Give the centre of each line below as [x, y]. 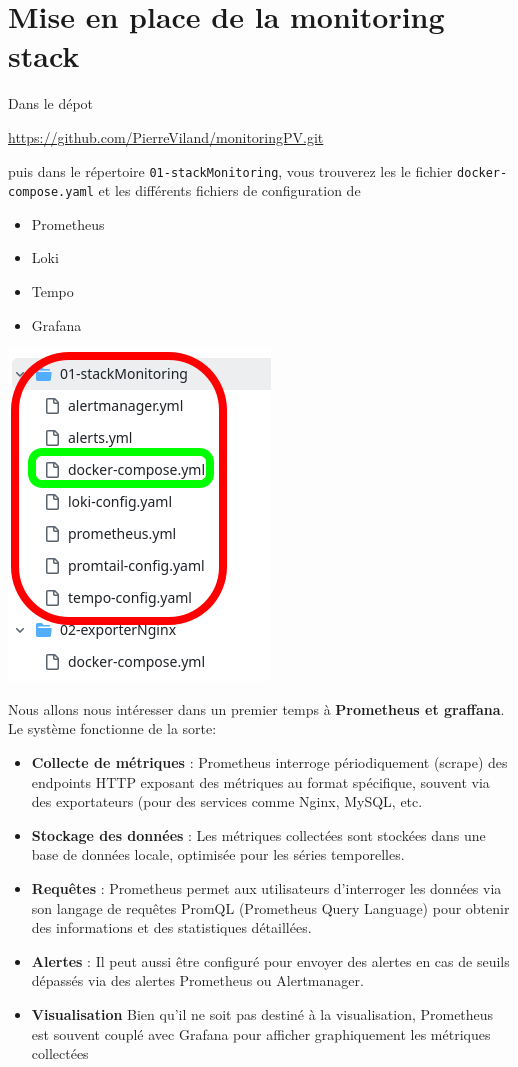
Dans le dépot [51, 103]
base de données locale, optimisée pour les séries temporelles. [218, 854]
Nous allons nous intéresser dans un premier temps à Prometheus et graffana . [256, 708]
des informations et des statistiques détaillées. [171, 927]
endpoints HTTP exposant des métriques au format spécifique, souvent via [260, 781]
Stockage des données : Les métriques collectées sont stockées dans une [258, 834]
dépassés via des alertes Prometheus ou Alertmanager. [197, 980]
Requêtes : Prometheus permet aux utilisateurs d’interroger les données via [266, 887]
